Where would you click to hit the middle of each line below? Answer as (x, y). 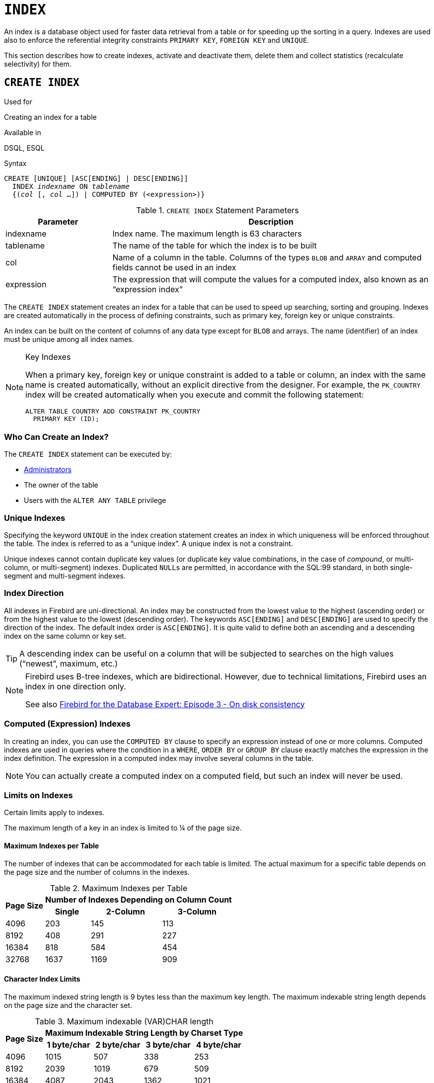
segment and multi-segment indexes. (65, 576)
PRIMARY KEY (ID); (66, 418)
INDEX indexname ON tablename (71, 186)
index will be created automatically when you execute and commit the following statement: (195, 394)
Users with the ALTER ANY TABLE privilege (95, 500)
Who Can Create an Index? (56, 437)
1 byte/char (69, 1044)
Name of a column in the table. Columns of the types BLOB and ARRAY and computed (267, 257)
